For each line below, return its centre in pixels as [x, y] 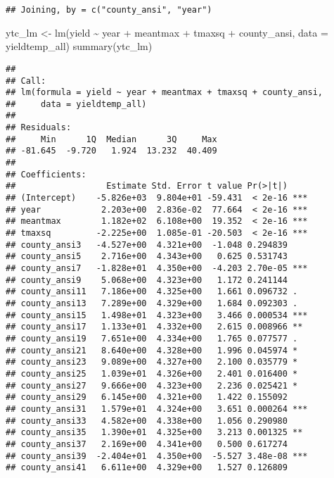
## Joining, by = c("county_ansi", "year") [109, 10]
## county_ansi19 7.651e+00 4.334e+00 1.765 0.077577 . [152, 338]
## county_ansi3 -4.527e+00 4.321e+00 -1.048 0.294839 [147, 245]
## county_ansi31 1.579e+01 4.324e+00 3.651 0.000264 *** [157, 409]
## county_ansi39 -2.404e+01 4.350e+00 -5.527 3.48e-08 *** [157, 456]
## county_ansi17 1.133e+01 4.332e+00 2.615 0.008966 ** [154, 327]
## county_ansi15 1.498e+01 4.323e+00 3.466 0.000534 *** [157, 315]
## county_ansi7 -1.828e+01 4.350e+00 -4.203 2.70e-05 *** [157, 268]
